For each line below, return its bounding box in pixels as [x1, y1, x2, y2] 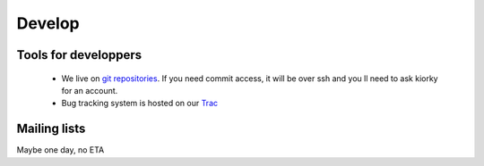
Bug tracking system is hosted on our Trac [61, 98, 219, 109]
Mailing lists [16, 121, 86, 137]
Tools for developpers [16, 47, 143, 62]
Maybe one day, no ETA [16, 145, 105, 155]
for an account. [61, 85, 118, 95]
